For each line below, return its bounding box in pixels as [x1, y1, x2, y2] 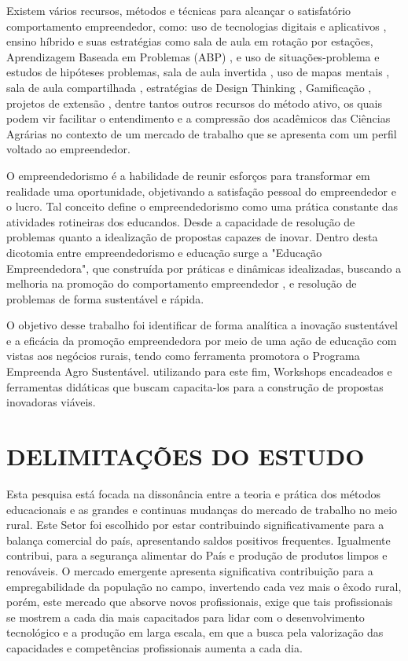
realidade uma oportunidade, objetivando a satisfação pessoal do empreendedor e [6, 182, 396, 199]
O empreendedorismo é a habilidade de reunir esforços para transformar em [6, 167, 370, 183]
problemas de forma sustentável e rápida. [6, 290, 204, 307]
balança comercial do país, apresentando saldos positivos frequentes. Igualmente [6, 531, 391, 548]
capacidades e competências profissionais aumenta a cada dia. [6, 639, 303, 655]
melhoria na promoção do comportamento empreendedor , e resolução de [6, 275, 357, 292]
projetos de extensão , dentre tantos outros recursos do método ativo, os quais [6, 94, 382, 111]
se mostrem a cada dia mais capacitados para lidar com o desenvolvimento [6, 608, 365, 625]
